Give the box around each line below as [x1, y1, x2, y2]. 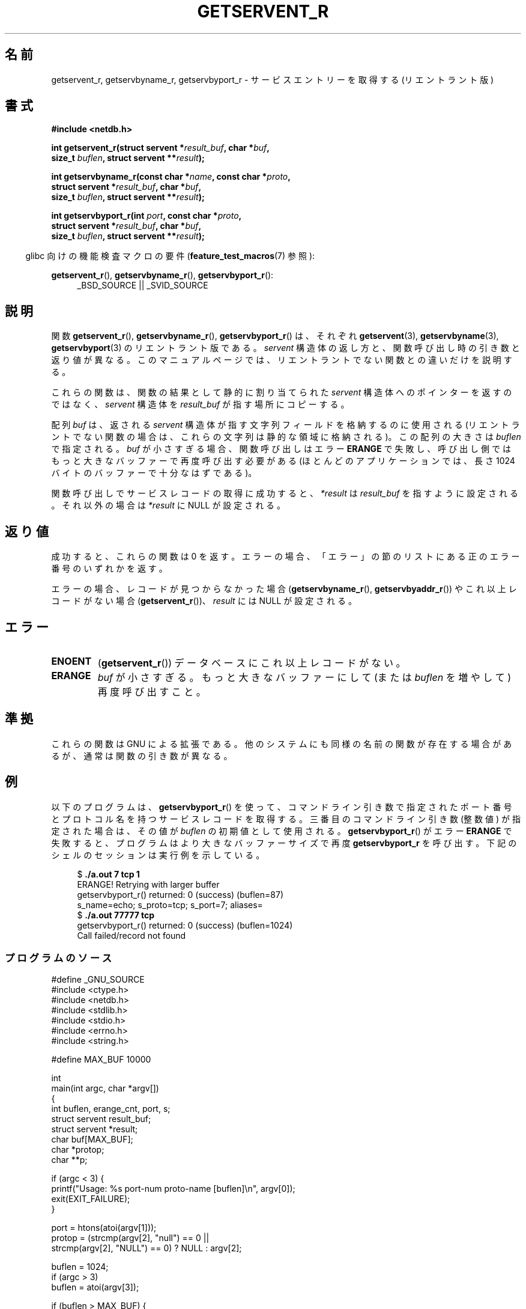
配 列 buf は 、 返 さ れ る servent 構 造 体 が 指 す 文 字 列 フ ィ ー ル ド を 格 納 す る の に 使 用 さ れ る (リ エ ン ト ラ [51, 420, 520, 430]
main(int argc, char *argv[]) [51, 1083, 159, 1094]
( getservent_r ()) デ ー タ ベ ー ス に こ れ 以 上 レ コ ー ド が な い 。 [97, 656, 406, 669]
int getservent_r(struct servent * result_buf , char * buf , [51, 142, 270, 153]
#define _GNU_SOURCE [51, 974, 145, 985]
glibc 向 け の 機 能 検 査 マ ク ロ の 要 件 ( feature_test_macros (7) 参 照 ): [25, 251, 315, 261]
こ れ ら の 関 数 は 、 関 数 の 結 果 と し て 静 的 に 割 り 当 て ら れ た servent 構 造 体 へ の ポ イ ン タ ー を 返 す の [51, 387, 512, 398]
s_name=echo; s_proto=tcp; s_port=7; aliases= [77, 899, 263, 910]
